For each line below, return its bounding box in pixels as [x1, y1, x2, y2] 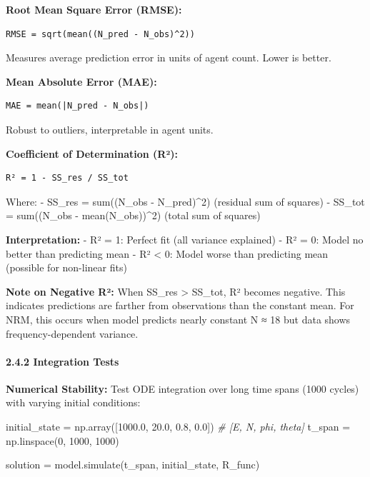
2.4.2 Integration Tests [6, 353, 119, 368]
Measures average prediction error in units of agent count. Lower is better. [6, 50, 331, 65]
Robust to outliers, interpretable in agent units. [6, 121, 214, 136]
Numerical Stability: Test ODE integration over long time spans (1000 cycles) [6, 381, 359, 396]
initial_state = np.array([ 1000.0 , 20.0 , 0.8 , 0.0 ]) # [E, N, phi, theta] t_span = [6, 419, 351, 434]
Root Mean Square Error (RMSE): [6, 2, 182, 16]
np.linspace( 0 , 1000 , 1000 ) [6, 433, 119, 448]
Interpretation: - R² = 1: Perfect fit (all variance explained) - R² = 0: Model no [6, 231, 364, 246]
